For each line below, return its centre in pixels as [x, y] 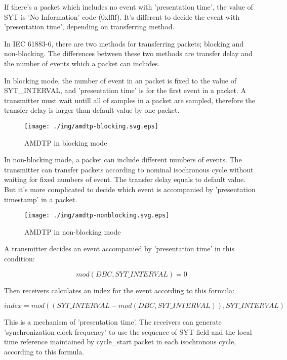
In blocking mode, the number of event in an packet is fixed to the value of [120, 80]
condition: [19, 258]
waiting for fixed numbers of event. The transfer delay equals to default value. [125, 179]
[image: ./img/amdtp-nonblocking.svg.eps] [97, 216]
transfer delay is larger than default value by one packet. [92, 110]
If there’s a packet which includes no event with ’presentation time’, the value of [129, 7]
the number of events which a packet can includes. [82, 63]
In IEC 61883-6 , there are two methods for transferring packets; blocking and [124, 43]
